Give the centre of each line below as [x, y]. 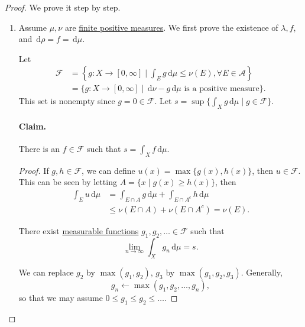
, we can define [108, 170]
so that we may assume [61, 298]
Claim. [33, 126]
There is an [39, 149]
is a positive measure [222, 89]
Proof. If [34, 170]
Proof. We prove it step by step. [63, 7]
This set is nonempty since [67, 101]
